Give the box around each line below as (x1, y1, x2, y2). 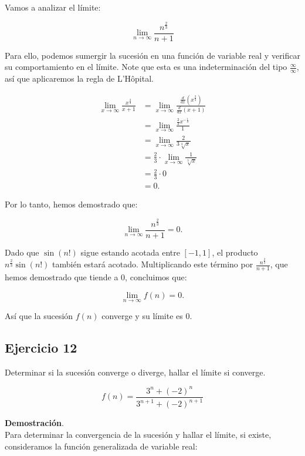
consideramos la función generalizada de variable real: (5, 440, 198, 452)
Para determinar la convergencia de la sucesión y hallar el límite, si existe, (5, 428, 272, 440)
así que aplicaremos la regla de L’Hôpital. (5, 72, 154, 85)
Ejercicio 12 (5, 338, 77, 357)
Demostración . (5, 417, 64, 429)
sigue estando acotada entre (80, 246, 180, 258)
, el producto (212, 246, 258, 258)
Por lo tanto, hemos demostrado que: (5, 198, 138, 210)
